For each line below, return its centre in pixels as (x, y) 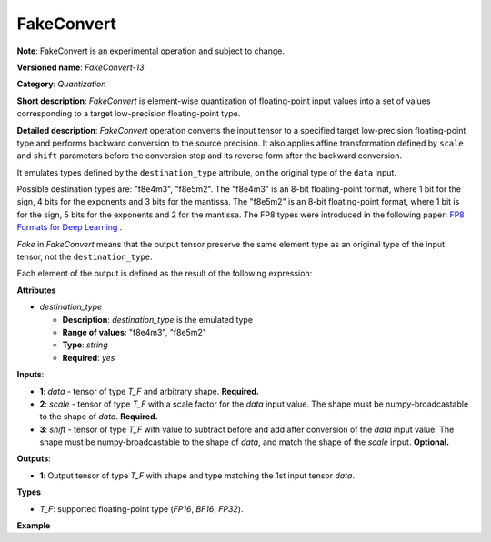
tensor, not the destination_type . (85, 257)
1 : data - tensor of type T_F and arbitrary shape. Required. (149, 391)
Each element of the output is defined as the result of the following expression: (165, 274)
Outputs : (34, 458)
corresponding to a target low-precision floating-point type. (129, 114)
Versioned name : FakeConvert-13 (80, 67)
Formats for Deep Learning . (70, 227)
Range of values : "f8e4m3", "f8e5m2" (134, 332)
